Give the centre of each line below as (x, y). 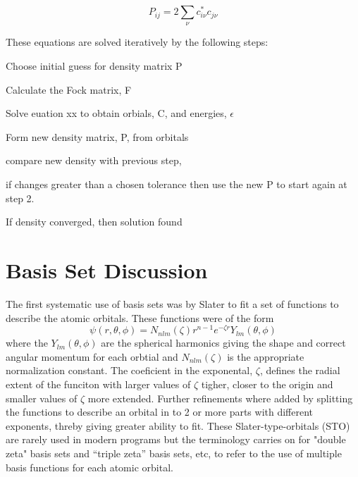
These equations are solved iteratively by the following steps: (137, 42)
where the (27, 343)
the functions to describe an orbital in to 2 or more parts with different (160, 412)
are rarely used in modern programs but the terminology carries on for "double (176, 439)
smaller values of (42, 398)
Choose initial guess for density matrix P (94, 66)
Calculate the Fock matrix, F (69, 89)
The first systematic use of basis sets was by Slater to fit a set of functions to (172, 303)
